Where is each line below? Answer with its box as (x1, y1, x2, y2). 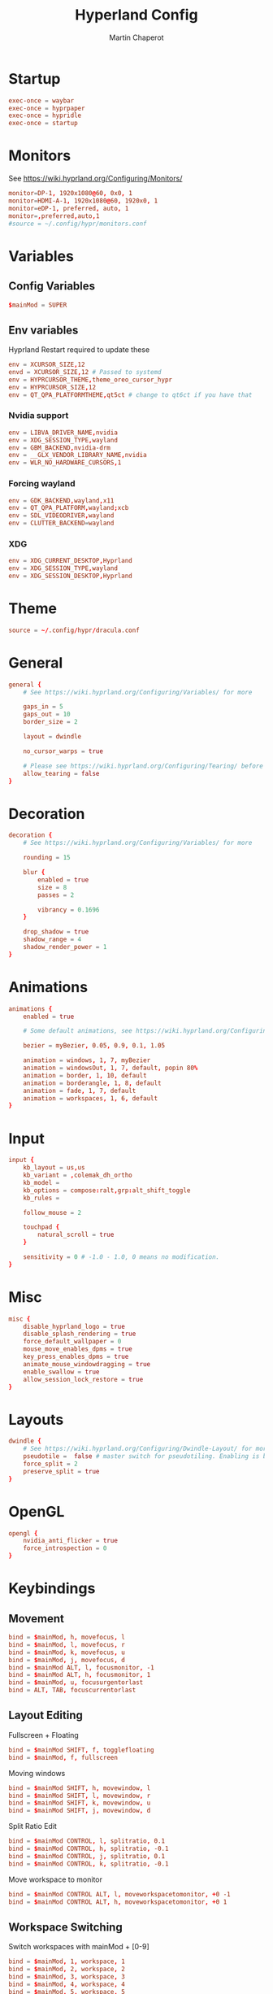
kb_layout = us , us (23, 1164, 85, 1172)
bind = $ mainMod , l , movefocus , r (8, 1640, 126, 1648)
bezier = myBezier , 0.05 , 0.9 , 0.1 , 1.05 (23, 1042, 166, 1050)
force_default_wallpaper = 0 (23, 1338, 122, 1346)
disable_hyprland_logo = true (23, 1322, 126, 1330)
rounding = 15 (23, 854, 71, 862)
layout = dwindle (23, 733, 82, 741)
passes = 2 (37, 890, 75, 899)
